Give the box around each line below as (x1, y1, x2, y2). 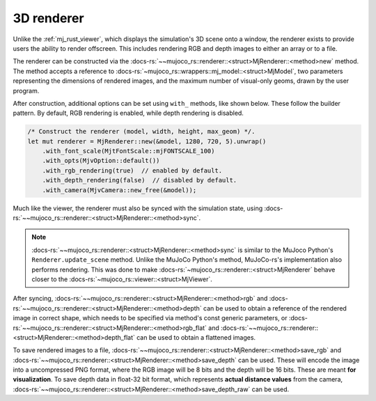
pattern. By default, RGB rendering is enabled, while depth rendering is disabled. (13, 109, 244, 118)
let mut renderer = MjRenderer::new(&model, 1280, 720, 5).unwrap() (27, 137, 267, 146)
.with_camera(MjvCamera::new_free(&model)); (42, 186, 197, 194)
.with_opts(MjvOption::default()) (42, 157, 160, 165)
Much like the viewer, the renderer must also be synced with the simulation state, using (13, 204, 263, 212)
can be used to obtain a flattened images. (136, 333, 256, 341)
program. (13, 86, 40, 95)
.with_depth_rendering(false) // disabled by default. (42, 176, 237, 184)
